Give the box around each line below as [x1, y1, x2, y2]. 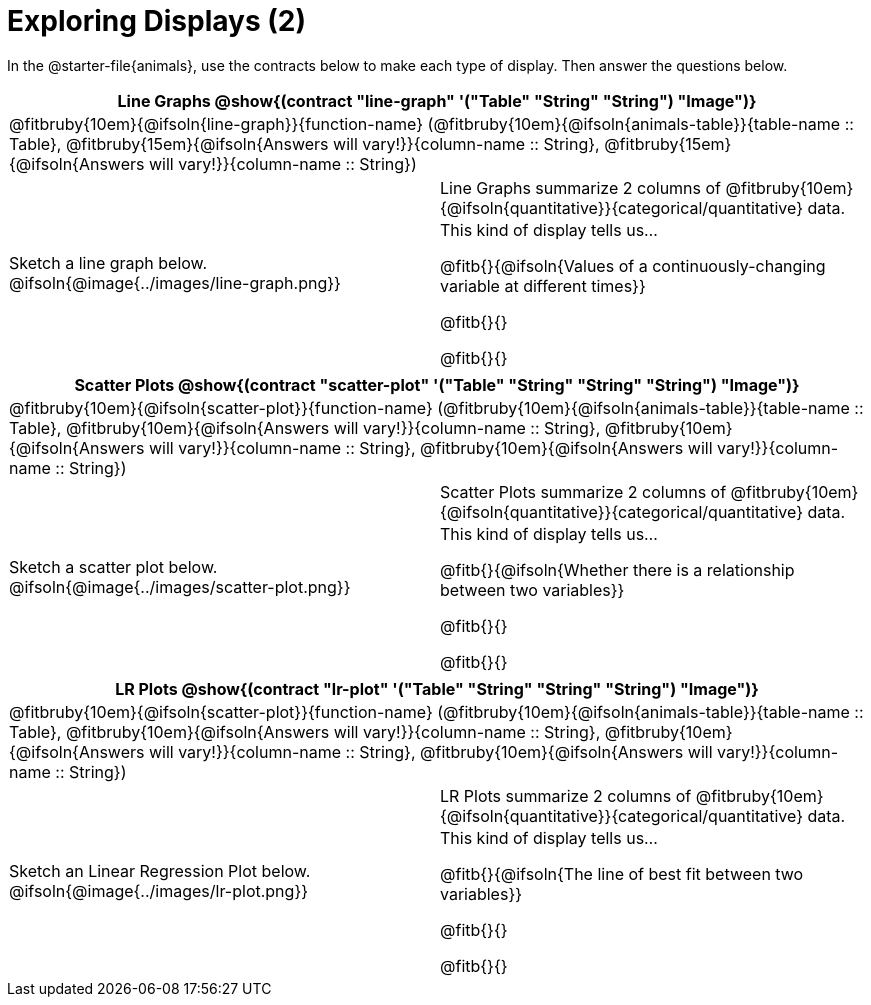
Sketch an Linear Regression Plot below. [9, 860, 311, 881]
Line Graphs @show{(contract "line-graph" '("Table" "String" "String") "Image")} [117, 90, 757, 111]
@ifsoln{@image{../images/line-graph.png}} [9, 272, 341, 293]
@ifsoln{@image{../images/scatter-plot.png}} [9, 576, 351, 597]
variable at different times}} [440, 275, 646, 296]
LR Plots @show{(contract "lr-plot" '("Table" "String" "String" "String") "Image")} [115, 678, 759, 699]
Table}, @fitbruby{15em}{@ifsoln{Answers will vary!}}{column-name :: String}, [9, 133, 600, 154]
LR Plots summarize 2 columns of [440, 785, 692, 806]
